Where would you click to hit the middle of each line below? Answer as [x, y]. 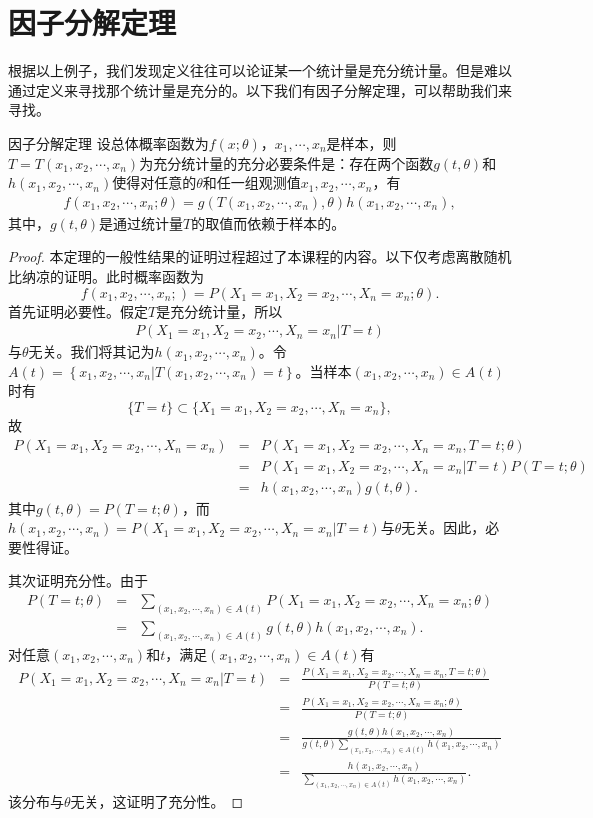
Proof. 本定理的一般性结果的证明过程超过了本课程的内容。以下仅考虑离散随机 [260, 256]
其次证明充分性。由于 [78, 580]
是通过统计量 [141, 222]
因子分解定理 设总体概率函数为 [108, 142]
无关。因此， [443, 527]
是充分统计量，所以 [219, 310]
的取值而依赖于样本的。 [268, 222]
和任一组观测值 [251, 182]
